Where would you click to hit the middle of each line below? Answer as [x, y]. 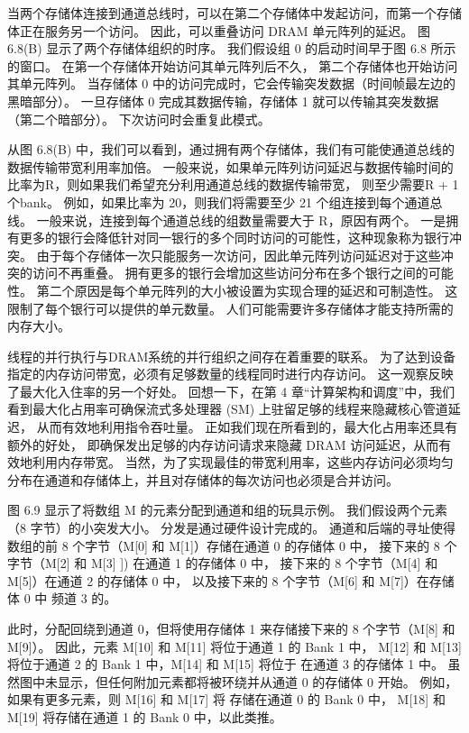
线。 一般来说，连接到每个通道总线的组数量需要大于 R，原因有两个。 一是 [227, 220]
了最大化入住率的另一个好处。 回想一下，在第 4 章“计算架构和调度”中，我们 [231, 391]
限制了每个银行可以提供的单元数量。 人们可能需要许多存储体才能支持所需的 [230, 308]
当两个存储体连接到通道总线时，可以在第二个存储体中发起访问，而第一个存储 [234, 13]
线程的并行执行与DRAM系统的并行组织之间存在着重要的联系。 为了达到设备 [231, 356]
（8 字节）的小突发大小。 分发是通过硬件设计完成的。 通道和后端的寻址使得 [231, 528]
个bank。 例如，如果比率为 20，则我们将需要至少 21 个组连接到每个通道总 [225, 202]
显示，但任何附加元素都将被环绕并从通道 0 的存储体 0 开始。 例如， [257, 681]
